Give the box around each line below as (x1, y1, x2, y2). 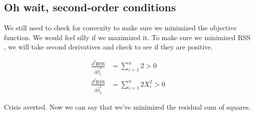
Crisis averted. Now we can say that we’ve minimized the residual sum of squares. (4, 101, 251, 112)
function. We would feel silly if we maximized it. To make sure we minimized (4, 32, 236, 42)
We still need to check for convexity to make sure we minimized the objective (4, 23, 237, 33)
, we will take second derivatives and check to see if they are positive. (4, 42, 213, 52)
